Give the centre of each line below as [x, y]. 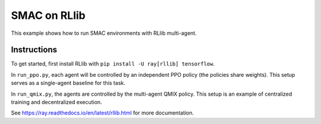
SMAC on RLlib [48, 15]
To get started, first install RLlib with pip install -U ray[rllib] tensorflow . [113, 64]
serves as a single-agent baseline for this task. [68, 83]
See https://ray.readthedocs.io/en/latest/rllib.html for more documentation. [103, 113]
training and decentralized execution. [56, 102]
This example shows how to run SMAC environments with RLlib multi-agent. [104, 33]
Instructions [34, 50]
